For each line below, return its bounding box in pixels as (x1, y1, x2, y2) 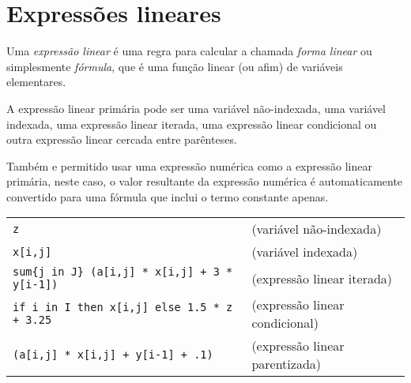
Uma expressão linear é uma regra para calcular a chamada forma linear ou (6, 43, 372, 59)
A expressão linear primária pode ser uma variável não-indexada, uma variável (6, 100, 386, 116)
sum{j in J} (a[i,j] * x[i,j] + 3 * (13, 265, 233, 279)
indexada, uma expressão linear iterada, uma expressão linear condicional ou (6, 115, 377, 132)
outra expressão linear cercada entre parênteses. (6, 131, 237, 148)
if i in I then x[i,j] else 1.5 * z (13, 301, 233, 314)
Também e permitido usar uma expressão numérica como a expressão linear (6, 157, 372, 174)
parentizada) (251, 355, 322, 374)
